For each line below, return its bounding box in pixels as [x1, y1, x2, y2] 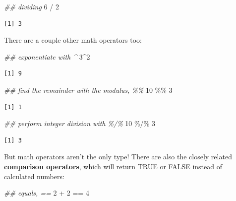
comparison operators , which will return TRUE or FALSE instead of [4, 161, 222, 171]
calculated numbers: [4, 171, 64, 181]
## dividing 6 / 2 [4, 1, 59, 11]
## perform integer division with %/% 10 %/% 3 [4, 118, 155, 129]
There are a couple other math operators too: [4, 35, 142, 45]
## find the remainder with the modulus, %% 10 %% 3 [4, 84, 173, 95]
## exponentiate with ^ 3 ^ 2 [4, 51, 90, 62]
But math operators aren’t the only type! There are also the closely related [4, 151, 232, 162]
